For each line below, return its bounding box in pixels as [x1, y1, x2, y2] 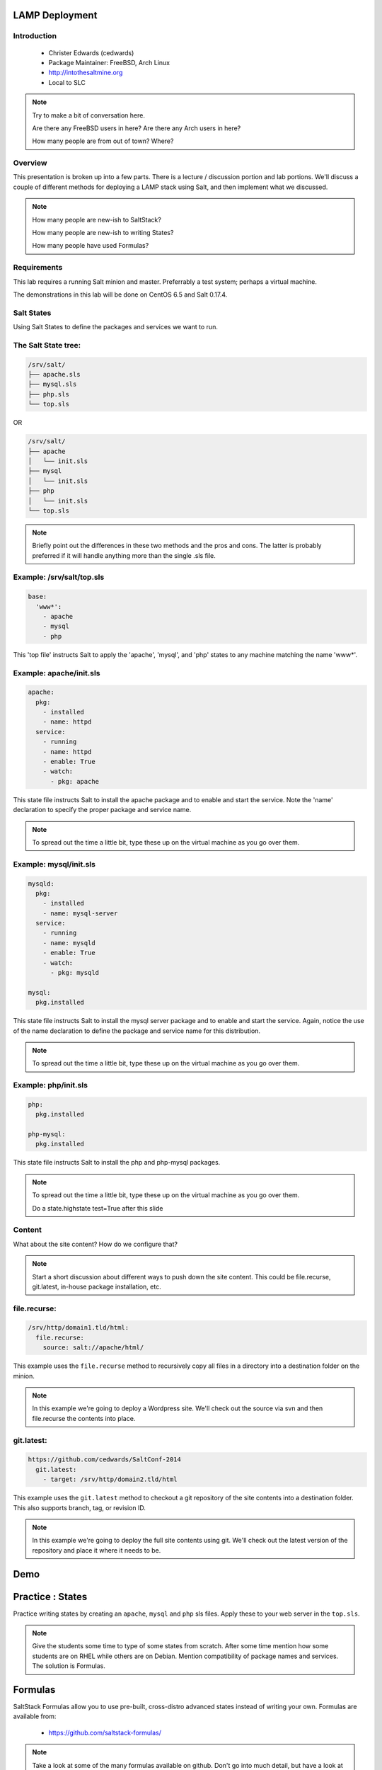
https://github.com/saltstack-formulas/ [48, 1728, 162, 1737]
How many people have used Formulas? [32, 241, 149, 250]
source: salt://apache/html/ [42, 1344, 144, 1352]
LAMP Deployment [13, 9, 98, 21]
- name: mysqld [42, 939, 95, 947]
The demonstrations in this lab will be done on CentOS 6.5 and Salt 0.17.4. [13, 290, 228, 299]
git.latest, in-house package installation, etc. [32, 1282, 162, 1291]
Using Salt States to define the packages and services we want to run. [13, 323, 219, 331]
